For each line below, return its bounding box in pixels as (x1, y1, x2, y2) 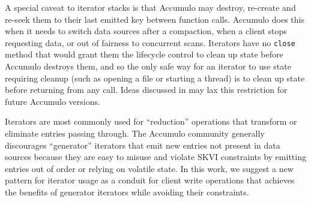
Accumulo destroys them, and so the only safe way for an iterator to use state (5, 60, 291, 73)
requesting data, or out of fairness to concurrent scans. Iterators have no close (5, 36, 295, 49)
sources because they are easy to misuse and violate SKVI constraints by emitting (5, 150, 306, 163)
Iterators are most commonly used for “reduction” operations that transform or (5, 115, 297, 128)
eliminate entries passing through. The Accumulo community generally (5, 127, 265, 139)
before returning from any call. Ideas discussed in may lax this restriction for (5, 83, 288, 96)
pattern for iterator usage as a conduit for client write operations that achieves (5, 174, 295, 186)
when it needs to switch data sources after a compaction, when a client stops (5, 25, 287, 37)
